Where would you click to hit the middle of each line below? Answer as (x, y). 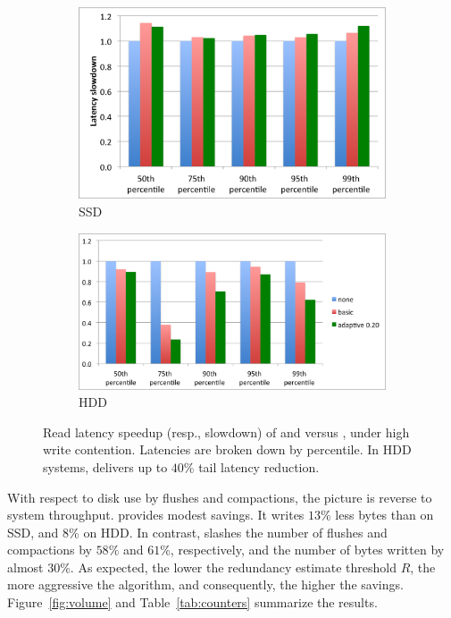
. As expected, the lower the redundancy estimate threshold (233, 567)
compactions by (50, 550)
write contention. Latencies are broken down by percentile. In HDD (227, 449)
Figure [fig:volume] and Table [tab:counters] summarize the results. (192, 602)
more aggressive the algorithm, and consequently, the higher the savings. (205, 584)
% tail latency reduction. (251, 466)
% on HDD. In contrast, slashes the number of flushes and (228, 532)
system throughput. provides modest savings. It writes (156, 515)
